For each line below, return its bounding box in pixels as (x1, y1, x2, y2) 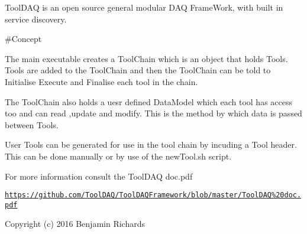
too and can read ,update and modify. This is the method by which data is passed (5, 107, 302, 119)
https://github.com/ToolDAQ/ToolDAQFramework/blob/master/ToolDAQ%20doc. (5, 191, 302, 200)
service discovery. (5, 12, 67, 25)
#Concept (5, 32, 42, 45)
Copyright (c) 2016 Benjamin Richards (5, 217, 145, 230)
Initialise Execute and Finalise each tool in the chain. (5, 75, 198, 87)
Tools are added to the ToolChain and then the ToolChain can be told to (5, 64, 271, 76)
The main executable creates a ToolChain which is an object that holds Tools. (5, 52, 288, 64)
